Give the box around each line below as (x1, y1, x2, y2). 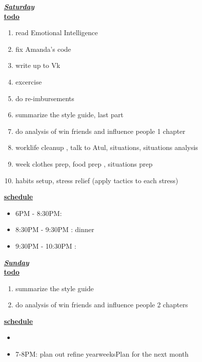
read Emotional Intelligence (15, 27, 98, 38)
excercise (15, 76, 42, 86)
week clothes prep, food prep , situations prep (15, 158, 153, 169)
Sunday (4, 257, 29, 267)
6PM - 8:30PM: (15, 208, 62, 218)
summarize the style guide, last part (15, 109, 124, 120)
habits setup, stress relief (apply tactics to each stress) (15, 175, 179, 185)
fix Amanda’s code (15, 43, 71, 54)
